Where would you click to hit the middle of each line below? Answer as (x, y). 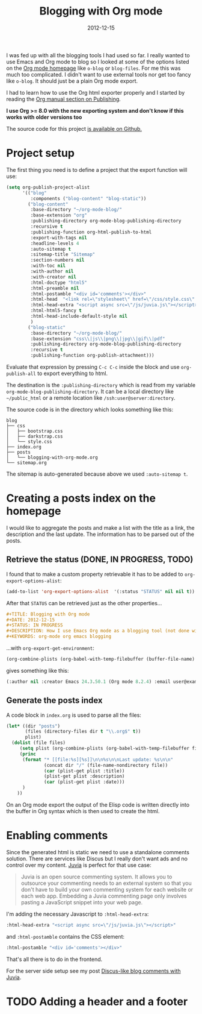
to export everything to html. (72, 373)
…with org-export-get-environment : (50, 648)
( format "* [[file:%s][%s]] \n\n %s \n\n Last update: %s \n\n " (97, 760)
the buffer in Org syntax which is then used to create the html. (83, 811)
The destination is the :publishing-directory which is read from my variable (101, 385)
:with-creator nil (54, 277)
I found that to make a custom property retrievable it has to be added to (95, 574)
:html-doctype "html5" (59, 282)
